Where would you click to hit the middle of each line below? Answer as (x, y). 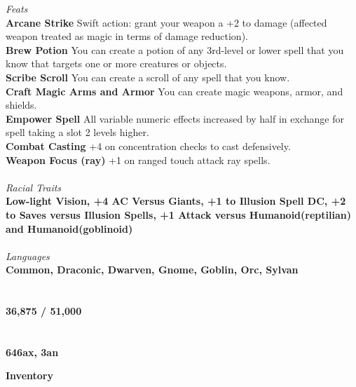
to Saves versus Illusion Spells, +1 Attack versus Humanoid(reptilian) (178, 214)
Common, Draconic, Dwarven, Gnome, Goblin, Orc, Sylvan (152, 270)
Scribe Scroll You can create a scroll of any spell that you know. (148, 77)
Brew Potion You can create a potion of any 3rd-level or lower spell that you (175, 49)
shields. (21, 105)
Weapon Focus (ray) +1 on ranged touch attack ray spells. (138, 159)
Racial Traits (34, 187)
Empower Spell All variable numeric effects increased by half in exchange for (175, 118)
